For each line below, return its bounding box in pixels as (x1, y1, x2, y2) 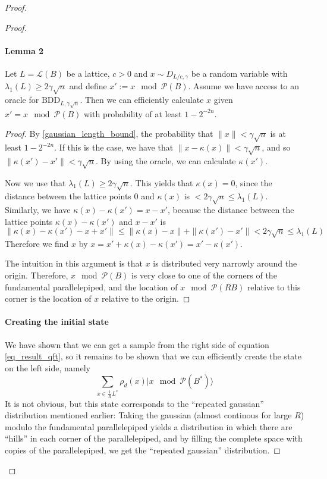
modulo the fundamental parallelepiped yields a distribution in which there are (5, 420, 293, 433)
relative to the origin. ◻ (101, 292, 190, 305)
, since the (235, 176, 272, 189)
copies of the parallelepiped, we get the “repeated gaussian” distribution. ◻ (5, 443, 281, 456)
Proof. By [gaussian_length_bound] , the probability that (5, 127, 213, 140)
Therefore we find (5, 237, 69, 249)
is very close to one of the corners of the (131, 268, 277, 281)
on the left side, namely (5, 361, 90, 374)
